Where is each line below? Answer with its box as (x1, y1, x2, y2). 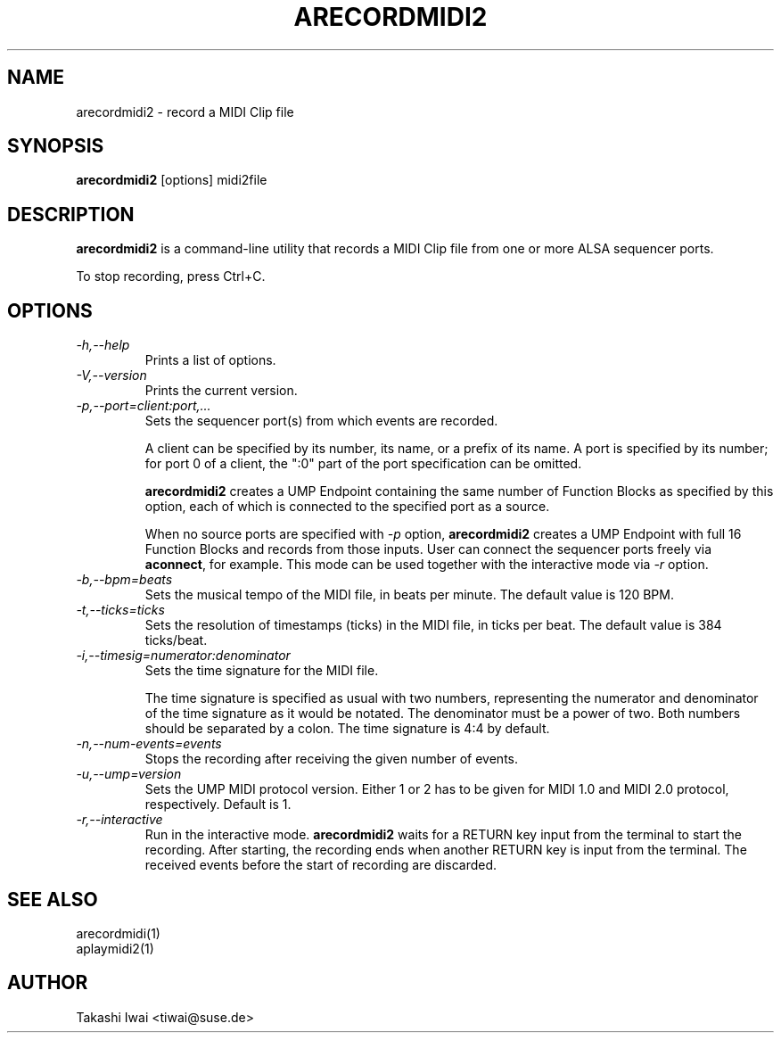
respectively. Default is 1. (144, 797, 292, 813)
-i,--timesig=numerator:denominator (76, 648, 291, 664)
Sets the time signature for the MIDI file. (144, 663, 379, 679)
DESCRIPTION (7, 202, 135, 226)
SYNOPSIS (7, 135, 104, 158)
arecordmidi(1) (76, 925, 160, 941)
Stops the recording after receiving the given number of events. (144, 751, 518, 767)
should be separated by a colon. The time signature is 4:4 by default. (144, 721, 550, 737)
